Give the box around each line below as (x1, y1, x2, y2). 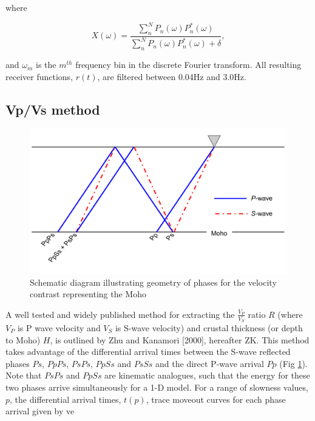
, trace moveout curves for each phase (146, 392, 286, 405)
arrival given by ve (5, 405, 75, 417)
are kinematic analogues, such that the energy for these (104, 369, 310, 382)
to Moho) (5, 333, 41, 346)
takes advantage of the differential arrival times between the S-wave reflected (5, 345, 291, 358)
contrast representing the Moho (30, 288, 146, 300)
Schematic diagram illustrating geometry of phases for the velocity (30, 275, 277, 288)
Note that (5, 369, 42, 382)
